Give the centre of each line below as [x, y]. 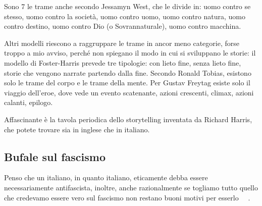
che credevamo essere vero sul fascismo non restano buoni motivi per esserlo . [127, 197]
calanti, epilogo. [29, 102]
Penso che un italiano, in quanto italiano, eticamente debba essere [106, 177]
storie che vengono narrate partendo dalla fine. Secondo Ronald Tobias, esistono [128, 72]
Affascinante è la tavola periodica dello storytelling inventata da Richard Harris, [128, 119]
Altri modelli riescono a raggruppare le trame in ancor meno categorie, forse [122, 43]
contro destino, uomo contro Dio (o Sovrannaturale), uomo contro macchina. [123, 26]
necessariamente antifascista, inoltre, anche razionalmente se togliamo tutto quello [131, 187]
